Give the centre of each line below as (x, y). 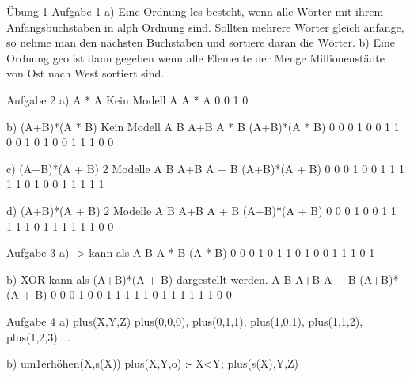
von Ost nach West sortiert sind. (85, 73)
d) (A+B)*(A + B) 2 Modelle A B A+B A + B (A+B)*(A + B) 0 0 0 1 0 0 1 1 (201, 210)
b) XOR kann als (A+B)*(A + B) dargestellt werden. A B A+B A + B (181, 279)
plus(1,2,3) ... (38, 336)
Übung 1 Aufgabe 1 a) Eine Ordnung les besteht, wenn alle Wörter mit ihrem (195, 11)
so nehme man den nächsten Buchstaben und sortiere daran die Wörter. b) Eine (201, 42)
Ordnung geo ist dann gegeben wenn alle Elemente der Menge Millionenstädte (196, 57)
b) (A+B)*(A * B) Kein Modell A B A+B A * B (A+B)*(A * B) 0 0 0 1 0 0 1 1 (203, 126)
